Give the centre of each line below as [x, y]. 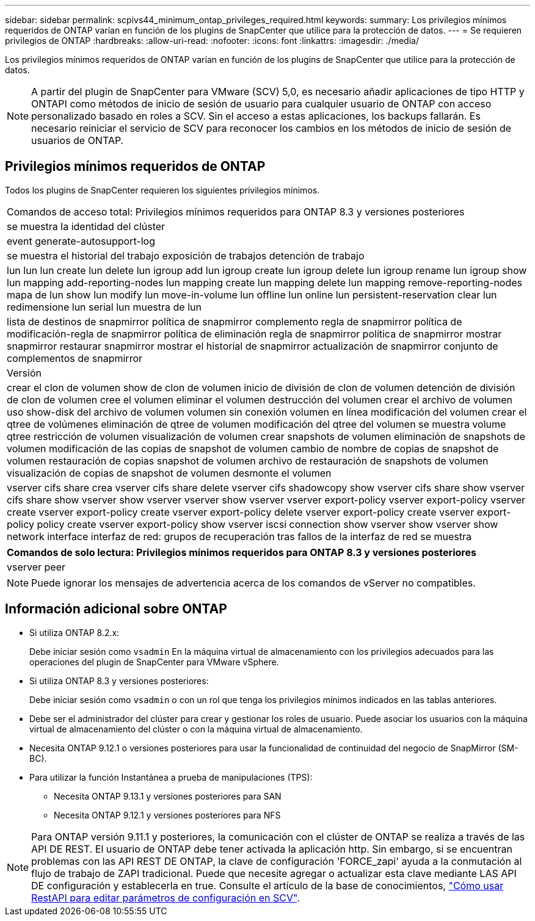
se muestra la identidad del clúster [86, 226]
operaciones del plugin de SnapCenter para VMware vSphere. [154, 662]
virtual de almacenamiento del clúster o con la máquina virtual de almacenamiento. [196, 729]
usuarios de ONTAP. [78, 140]
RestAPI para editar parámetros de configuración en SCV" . [166, 898]
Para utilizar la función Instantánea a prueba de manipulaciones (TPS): [171, 777]
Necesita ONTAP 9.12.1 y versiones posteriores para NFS [167, 815]
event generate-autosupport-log [81, 241]
